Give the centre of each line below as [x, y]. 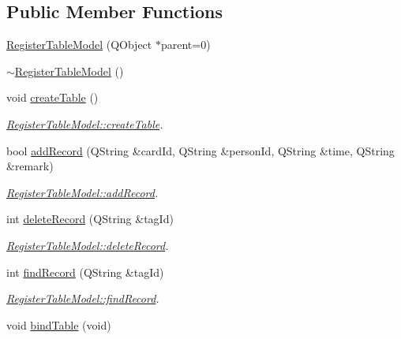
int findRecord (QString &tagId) [85, 272]
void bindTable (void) [59, 324]
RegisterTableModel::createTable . [85, 123]
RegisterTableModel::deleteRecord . [88, 245]
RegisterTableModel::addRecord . [82, 192]
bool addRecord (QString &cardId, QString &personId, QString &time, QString [200, 150]
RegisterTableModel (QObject [79, 45]
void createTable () [52, 97]
